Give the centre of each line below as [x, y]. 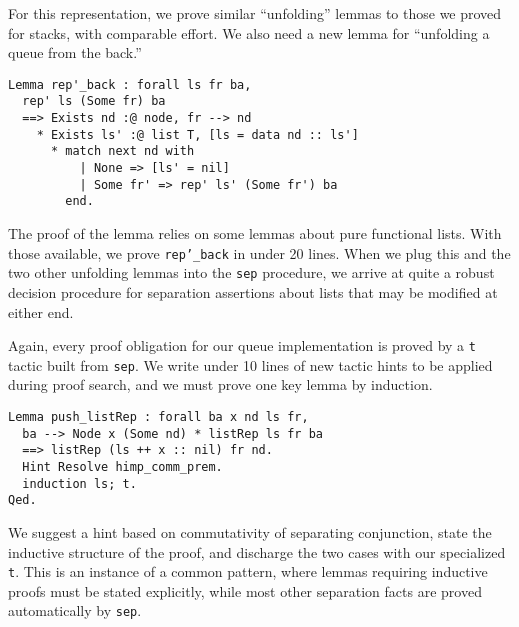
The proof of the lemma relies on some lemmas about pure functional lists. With [255, 233]
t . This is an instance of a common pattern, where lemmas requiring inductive [248, 571]
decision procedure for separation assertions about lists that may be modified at [253, 291]
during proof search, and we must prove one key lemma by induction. [220, 384]
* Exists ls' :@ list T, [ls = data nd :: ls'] [197, 134]
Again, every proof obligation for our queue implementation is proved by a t [242, 345]
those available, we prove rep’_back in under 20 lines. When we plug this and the [259, 252]
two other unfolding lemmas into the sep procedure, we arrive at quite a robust [251, 272]
